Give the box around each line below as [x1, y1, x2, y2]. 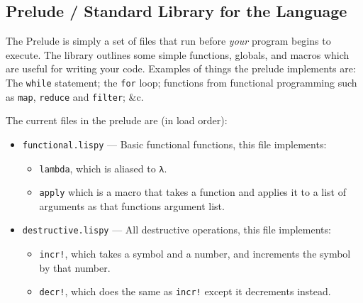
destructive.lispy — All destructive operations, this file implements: [22, 222, 331, 237]
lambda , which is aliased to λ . [39, 160, 167, 175]
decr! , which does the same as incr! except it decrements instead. [39, 284, 331, 299]
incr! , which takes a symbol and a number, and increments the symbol [39, 246, 351, 261]
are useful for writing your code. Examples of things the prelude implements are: [6, 61, 356, 76]
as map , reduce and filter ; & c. [6, 89, 144, 104]
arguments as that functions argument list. [39, 198, 225, 213]
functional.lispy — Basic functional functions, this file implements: [22, 136, 327, 151]
